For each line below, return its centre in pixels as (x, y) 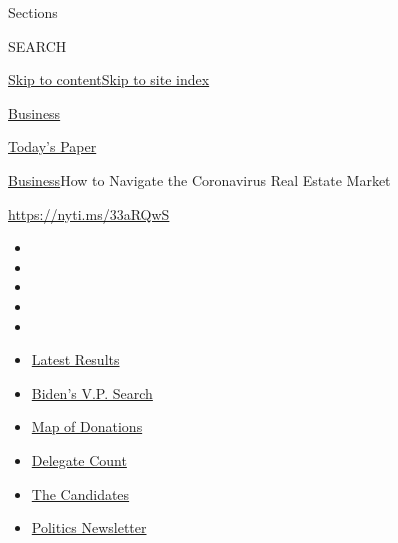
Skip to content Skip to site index (109, 79)
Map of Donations (87, 426)
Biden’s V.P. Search (92, 392)
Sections (33, 12)
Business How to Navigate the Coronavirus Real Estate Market (199, 179)
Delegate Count (79, 459)
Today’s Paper (52, 146)
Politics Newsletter (89, 527)
